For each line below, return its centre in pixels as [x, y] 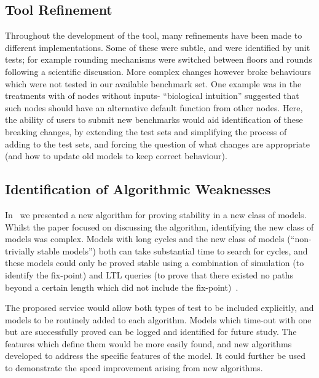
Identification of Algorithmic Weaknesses [138, 189]
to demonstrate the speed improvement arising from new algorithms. [134, 368]
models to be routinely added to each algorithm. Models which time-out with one [158, 319]
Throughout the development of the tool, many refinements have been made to [154, 35]
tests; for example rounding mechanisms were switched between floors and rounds [159, 59]
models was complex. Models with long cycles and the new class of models [145, 239]
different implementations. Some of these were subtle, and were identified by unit [158, 47]
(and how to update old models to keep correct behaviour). [116, 156]
